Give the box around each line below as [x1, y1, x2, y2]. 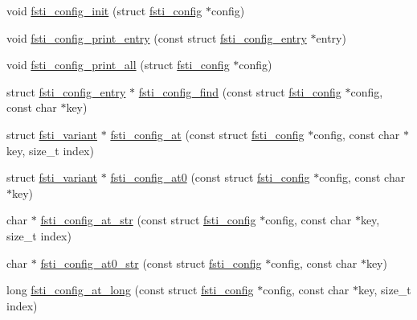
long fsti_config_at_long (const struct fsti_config [6, 281, 254, 298]
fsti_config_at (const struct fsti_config [110, 125, 305, 142]
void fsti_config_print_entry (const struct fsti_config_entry [6, 29, 307, 46]
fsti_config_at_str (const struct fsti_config [40, 211, 256, 228]
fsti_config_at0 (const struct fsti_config [110, 169, 310, 186]
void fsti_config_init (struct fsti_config [6, 2, 202, 18]
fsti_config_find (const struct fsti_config [138, 83, 341, 100]
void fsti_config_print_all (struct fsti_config [6, 56, 230, 73]
